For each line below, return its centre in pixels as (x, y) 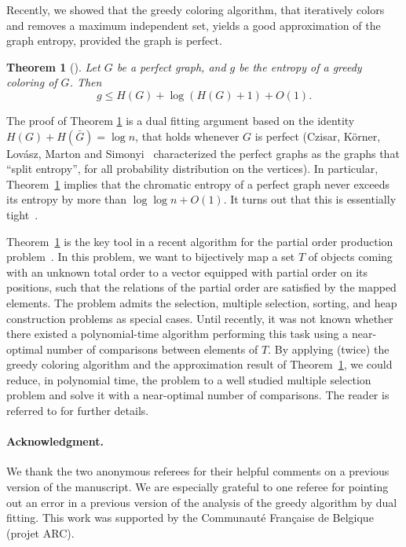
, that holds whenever (187, 136)
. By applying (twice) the (329, 349)
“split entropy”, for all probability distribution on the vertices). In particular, (192, 169)
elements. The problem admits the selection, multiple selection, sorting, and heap (202, 302)
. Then (86, 82)
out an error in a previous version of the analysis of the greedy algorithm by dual (202, 502)
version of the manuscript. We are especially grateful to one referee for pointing (198, 487)
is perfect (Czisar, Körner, (318, 136)
